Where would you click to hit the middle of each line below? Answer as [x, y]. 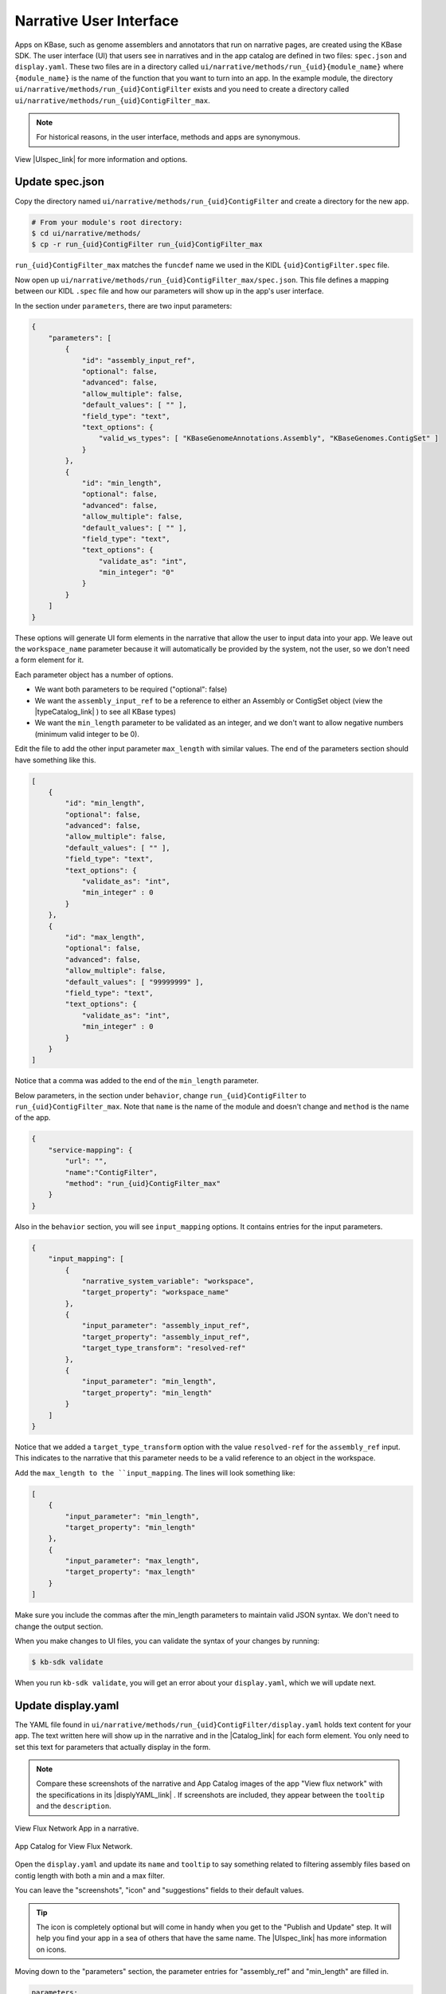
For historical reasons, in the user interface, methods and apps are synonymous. [168, 137]
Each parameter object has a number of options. [94, 675]
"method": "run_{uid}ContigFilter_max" [143, 1183]
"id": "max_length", [105, 937]
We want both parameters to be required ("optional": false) [131, 689]
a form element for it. [49, 660]
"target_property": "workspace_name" [155, 1293]
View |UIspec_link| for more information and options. [101, 159]
